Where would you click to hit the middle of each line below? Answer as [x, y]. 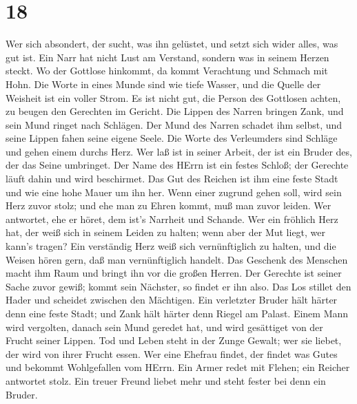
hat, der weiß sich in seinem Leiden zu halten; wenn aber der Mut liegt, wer [166, 232]
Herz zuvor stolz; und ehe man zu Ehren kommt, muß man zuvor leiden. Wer [169, 205]
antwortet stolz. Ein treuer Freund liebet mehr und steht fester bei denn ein [166, 380]
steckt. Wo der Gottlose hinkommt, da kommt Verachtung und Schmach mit [167, 71]
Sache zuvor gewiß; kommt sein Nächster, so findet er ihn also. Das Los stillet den [178, 286]
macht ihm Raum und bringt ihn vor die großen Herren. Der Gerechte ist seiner [174, 273]
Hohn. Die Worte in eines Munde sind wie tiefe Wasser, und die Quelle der [163, 84]
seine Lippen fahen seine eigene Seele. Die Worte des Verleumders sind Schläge [172, 138]
